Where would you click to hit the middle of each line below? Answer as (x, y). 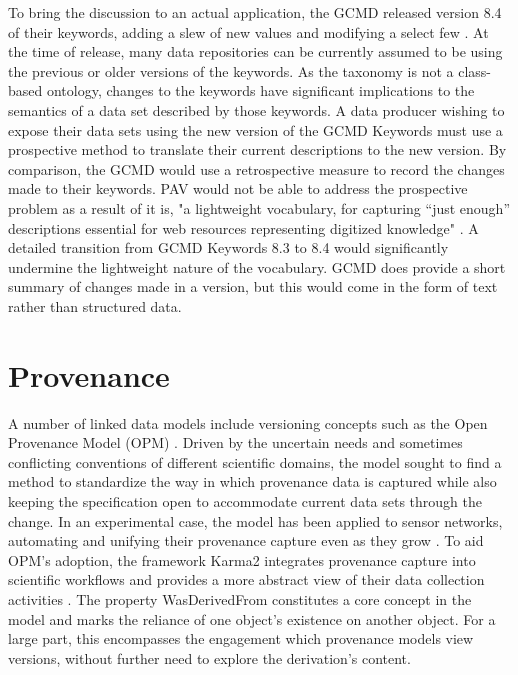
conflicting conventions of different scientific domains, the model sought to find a (255, 461)
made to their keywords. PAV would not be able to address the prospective (238, 188)
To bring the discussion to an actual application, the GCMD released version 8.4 (255, 12)
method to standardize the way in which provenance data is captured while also (252, 481)
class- (474, 70)
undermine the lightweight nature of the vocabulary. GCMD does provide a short (257, 266)
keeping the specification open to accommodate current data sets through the (245, 501)
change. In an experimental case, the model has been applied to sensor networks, (255, 520)
